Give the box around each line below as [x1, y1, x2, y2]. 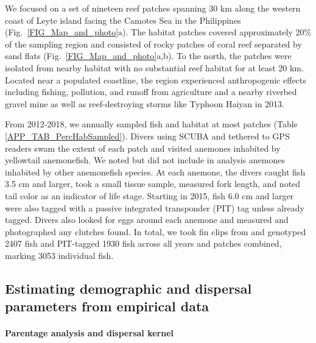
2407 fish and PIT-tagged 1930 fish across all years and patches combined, [5, 237, 282, 250]
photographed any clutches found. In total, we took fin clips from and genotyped [5, 225, 306, 238]
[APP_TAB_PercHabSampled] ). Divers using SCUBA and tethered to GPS [5, 129, 290, 142]
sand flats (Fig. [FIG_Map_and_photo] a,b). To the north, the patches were [5, 49, 292, 62]
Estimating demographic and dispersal [5, 278, 252, 297]
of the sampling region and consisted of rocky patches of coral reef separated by [5, 37, 302, 50]
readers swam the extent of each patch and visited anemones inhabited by [5, 141, 281, 154]
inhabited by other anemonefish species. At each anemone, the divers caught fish [5, 165, 306, 178]
